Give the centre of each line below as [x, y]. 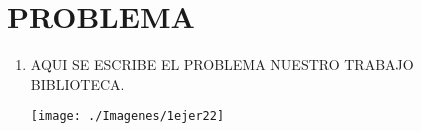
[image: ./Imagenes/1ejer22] [127, 116]
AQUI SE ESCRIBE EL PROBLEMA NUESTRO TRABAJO [222, 64]
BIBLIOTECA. [77, 83]
